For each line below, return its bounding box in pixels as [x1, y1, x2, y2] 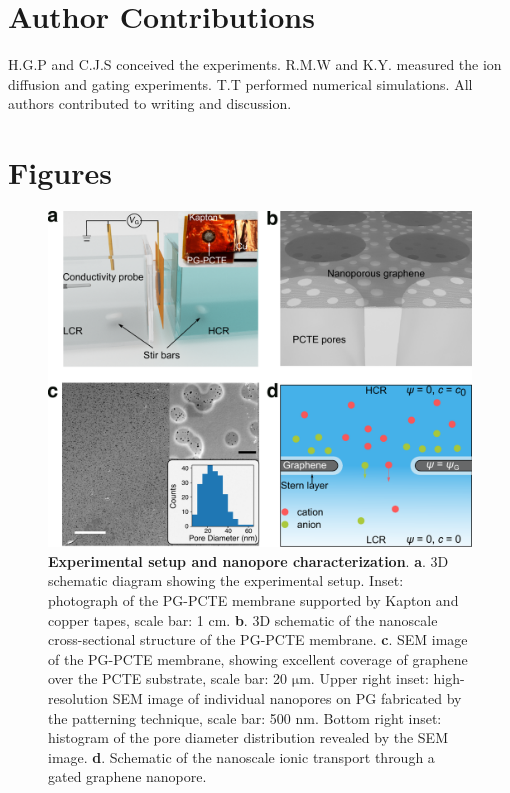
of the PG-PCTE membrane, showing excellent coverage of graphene [48, 648, 468, 669]
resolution [48, 688, 109, 708]
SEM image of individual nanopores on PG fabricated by [112, 688, 462, 708]
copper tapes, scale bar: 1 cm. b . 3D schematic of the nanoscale [48, 609, 438, 630]
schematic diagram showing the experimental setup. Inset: [48, 570, 404, 591]
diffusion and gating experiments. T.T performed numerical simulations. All [8, 73, 473, 94]
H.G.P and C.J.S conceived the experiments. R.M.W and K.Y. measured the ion [8, 54, 502, 75]
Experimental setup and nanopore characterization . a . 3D [48, 550, 449, 571]
